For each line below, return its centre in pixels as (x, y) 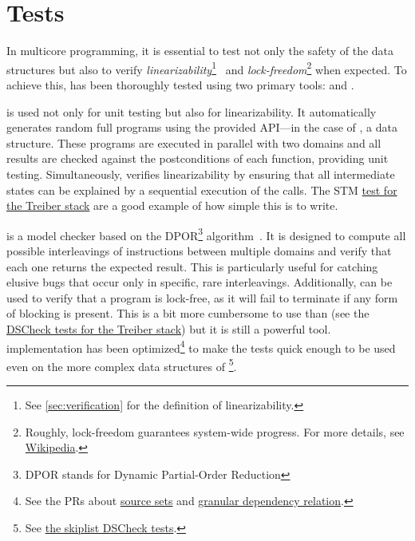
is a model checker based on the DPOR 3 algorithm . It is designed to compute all (206, 234)
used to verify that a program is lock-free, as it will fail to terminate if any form (202, 297)
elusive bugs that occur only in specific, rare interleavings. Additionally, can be (200, 282)
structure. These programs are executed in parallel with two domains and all (194, 142)
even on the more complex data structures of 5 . (122, 365)
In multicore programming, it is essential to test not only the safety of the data (200, 51)
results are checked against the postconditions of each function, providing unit (198, 158)
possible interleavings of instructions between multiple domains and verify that (199, 250)
